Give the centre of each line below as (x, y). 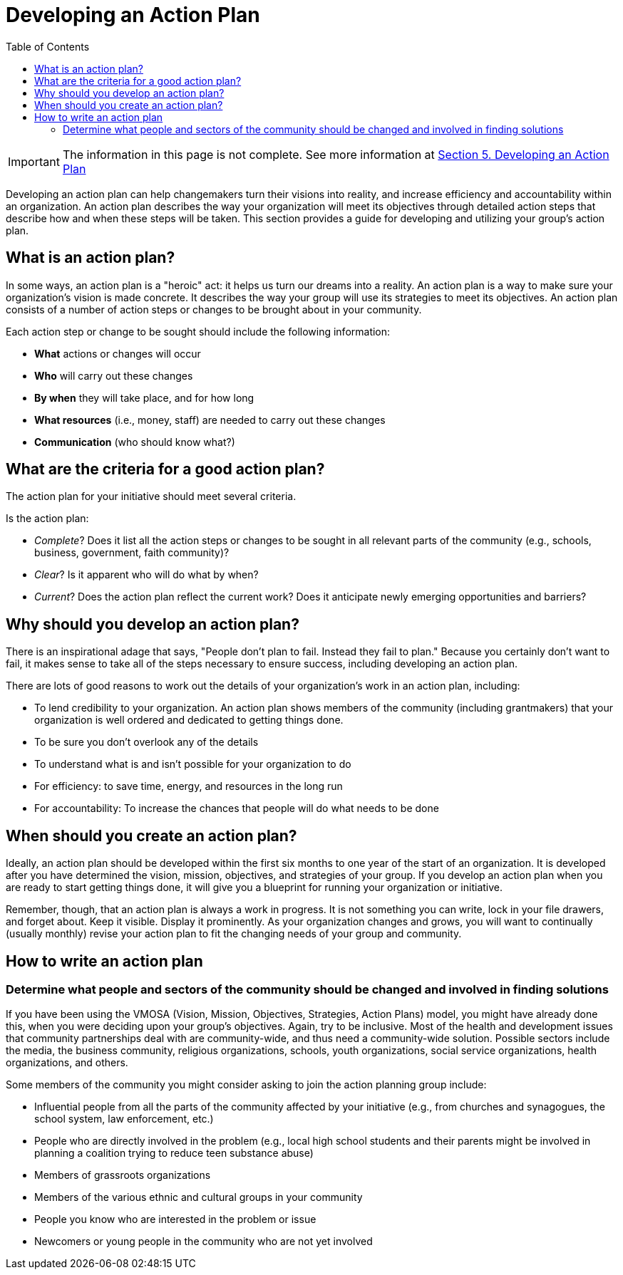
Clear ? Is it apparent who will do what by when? (146, 575)
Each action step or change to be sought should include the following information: (198, 331)
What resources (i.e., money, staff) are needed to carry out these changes (210, 420)
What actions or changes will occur (118, 353)
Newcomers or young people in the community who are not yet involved (204, 1242)
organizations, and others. (67, 1063)
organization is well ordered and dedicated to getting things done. (189, 720)
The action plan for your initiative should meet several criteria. (151, 496)
